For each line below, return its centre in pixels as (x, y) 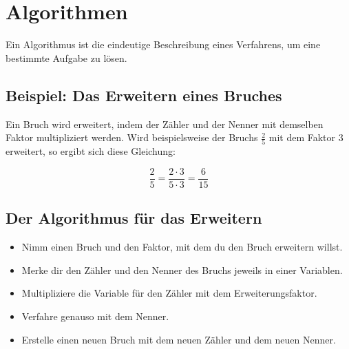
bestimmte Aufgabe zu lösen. (66, 57)
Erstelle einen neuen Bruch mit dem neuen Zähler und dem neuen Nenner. (179, 339)
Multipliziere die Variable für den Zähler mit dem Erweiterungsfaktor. (169, 293)
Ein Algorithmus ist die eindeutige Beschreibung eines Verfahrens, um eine (163, 44)
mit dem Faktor (302, 137)
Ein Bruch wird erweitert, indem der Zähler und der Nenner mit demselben (165, 124)
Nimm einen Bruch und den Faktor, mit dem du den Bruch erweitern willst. (182, 247)
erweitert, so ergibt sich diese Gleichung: (91, 151)
